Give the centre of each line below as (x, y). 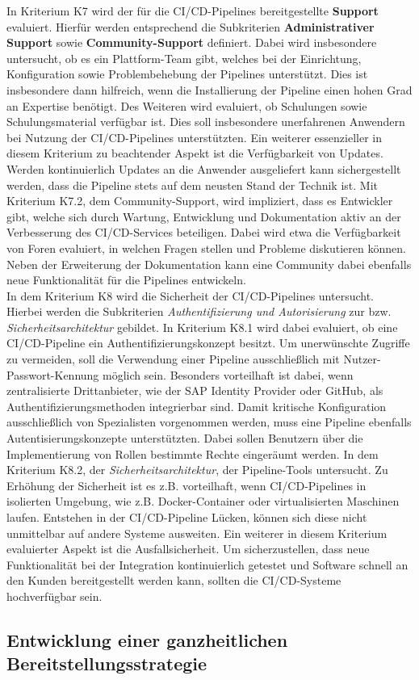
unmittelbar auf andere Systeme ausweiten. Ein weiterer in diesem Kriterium (197, 533)
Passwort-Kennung (53, 374)
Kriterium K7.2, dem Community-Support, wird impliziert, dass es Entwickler (200, 201)
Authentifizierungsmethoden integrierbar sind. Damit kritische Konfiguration (197, 406)
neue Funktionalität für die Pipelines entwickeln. (126, 280)
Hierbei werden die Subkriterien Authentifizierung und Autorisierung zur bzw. (199, 311)
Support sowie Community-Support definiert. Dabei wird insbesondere (192, 42)
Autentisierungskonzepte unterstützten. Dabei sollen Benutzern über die (185, 438)
